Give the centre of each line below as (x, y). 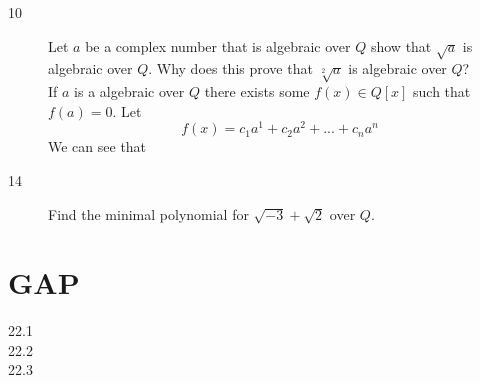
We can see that (97, 146)
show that (401, 45)
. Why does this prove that (230, 68)
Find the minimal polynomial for (148, 213)
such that (442, 91)
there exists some (257, 91)
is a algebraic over (129, 91)
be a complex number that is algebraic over (218, 45)
